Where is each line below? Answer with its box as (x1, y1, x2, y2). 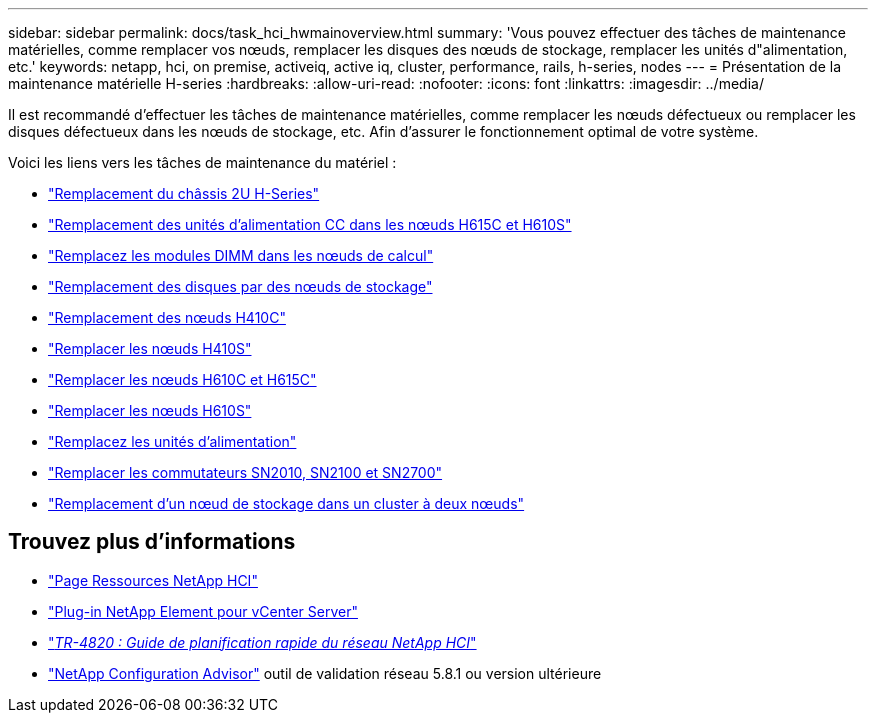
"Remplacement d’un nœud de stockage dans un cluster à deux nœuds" (48, 495, 525, 512)
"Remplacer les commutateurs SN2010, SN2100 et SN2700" (48, 464, 443, 481)
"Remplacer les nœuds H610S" (48, 402, 252, 419)
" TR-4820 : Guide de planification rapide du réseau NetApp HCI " (48, 633, 477, 651)
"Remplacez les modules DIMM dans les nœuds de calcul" (48, 247, 434, 264)
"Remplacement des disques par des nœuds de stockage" (48, 278, 433, 295)
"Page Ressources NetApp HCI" (48, 571, 258, 589)
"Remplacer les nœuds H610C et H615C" (48, 371, 317, 388)
